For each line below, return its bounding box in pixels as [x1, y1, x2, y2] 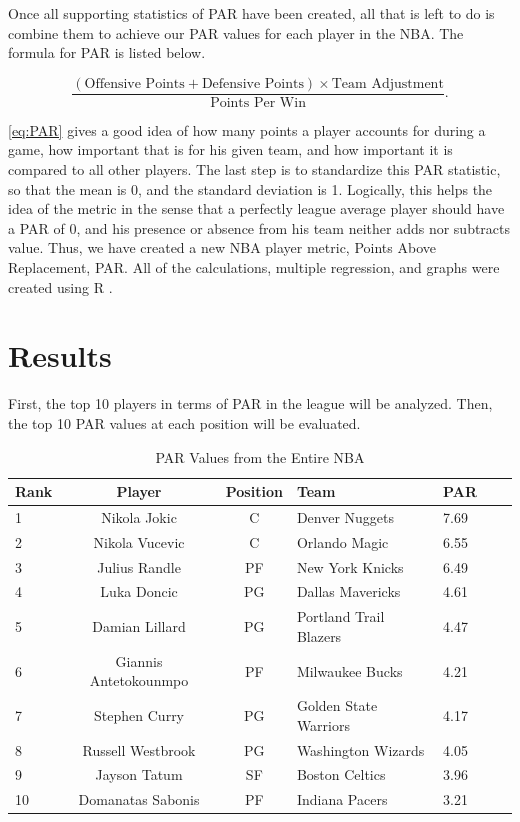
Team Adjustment [331, 76, 444, 91]
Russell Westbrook [82, 739, 196, 760]
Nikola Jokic [101, 506, 177, 527]
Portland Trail [296, 606, 385, 627]
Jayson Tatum [95, 764, 183, 785]
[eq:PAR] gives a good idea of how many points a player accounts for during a [8, 119, 486, 140]
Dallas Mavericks [296, 581, 401, 602]
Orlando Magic [296, 531, 389, 552]
